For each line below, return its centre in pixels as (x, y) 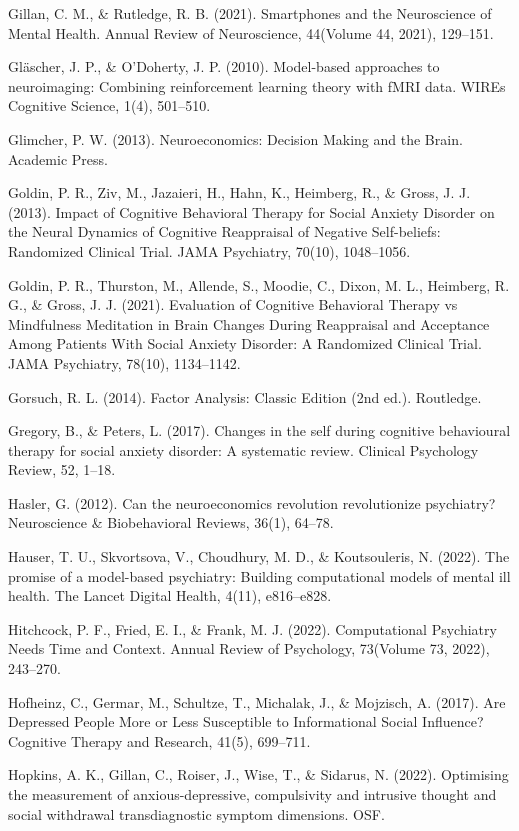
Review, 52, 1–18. (62, 469)
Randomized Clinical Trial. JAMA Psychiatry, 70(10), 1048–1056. (209, 250)
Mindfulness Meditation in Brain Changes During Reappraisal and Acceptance (249, 323)
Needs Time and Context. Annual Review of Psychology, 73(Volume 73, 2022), (249, 648)
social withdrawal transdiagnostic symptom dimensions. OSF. (196, 813)
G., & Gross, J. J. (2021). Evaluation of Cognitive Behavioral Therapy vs (233, 304)
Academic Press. (58, 158)
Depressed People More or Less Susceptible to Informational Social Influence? (246, 721)
